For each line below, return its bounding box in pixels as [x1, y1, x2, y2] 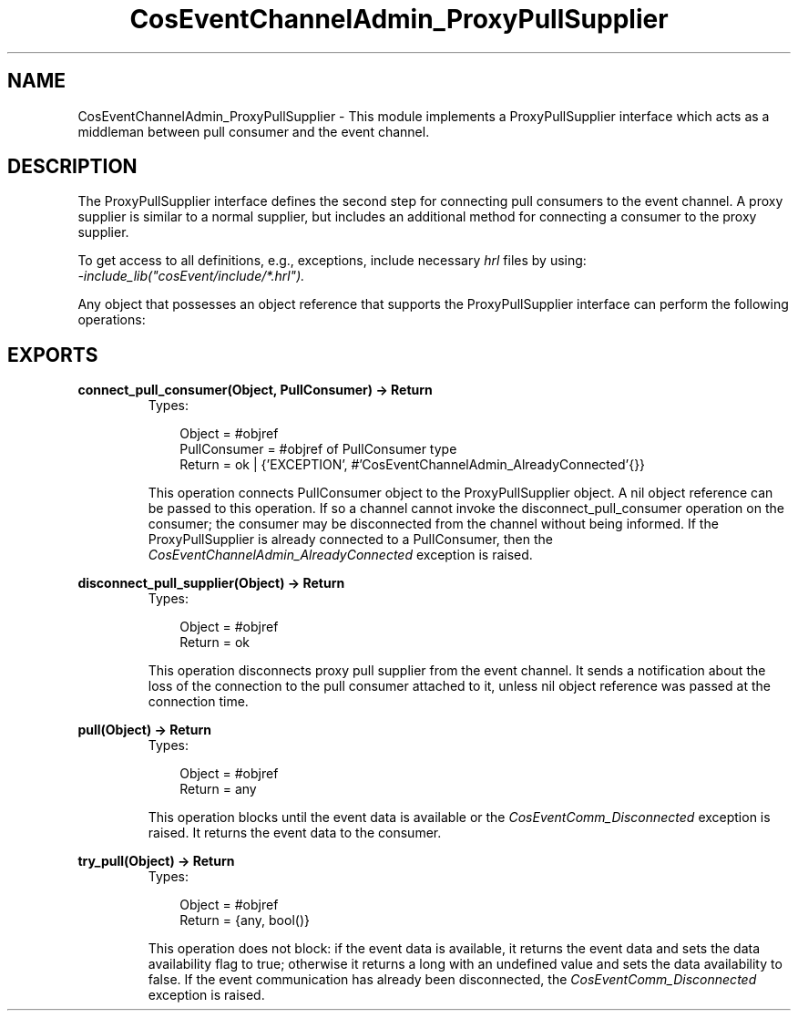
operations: [77, 312, 146, 328]
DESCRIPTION [7, 155, 138, 179]
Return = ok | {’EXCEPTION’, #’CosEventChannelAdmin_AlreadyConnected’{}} [179, 457, 646, 473]
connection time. [148, 694, 249, 710]
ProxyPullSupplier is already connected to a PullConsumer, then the [148, 531, 553, 548]
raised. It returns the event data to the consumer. [148, 825, 442, 841]
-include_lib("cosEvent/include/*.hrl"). [77, 268, 305, 284]
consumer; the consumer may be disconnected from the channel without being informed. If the [148, 516, 719, 532]
